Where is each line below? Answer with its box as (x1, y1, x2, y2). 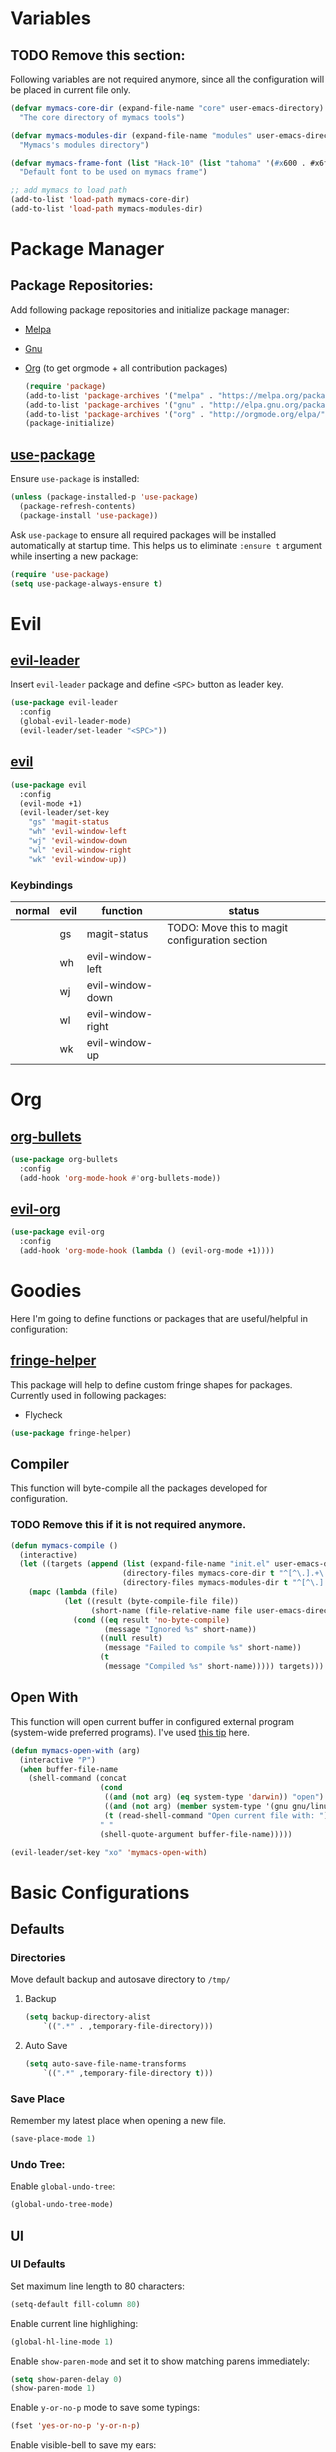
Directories (10, 1950, 66, 1964)
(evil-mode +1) (19, 798, 83, 809)
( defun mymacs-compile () (10, 1540, 118, 1551)
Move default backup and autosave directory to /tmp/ (10, 1973, 231, 1986)
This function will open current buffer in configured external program (10, 1715, 295, 1727)
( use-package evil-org (10, 1227, 105, 1237)
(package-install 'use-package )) (19, 510, 159, 521)
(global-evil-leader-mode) (19, 717, 132, 727)
